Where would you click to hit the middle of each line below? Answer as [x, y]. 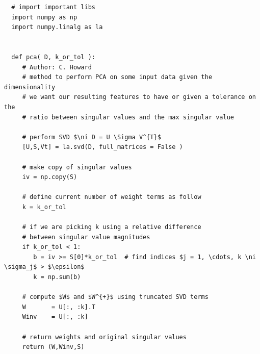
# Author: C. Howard [57, 67]
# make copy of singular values [77, 167]
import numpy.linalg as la [57, 27]
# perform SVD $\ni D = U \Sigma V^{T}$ [92, 137]
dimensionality [30, 87]
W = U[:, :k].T [59, 307]
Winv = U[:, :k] [55, 317]
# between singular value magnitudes [86, 237]
